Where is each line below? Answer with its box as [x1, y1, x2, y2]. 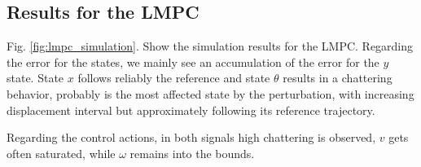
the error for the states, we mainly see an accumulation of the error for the [7, 53, 379, 70]
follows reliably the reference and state [77, 69, 270, 86]
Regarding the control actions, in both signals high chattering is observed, [7, 129, 376, 146]
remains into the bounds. [129, 144, 255, 161]
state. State [7, 69, 64, 86]
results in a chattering [283, 69, 392, 86]
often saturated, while [7, 144, 116, 161]
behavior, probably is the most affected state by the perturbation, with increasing [7, 85, 414, 102]
